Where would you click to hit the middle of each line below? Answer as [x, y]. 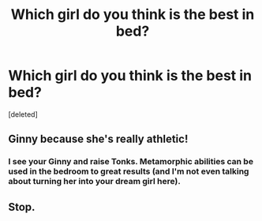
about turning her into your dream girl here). [95, 182]
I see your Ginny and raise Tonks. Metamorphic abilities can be [131, 162]
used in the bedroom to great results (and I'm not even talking [129, 171]
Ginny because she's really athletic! [98, 139]
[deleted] [23, 114]
